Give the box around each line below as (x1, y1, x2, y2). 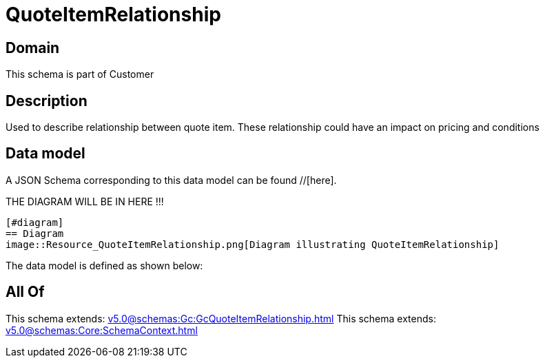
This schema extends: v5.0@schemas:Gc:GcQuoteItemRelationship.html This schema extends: (6, 312, 436, 324)
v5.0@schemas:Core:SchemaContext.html (6, 324, 198, 336)
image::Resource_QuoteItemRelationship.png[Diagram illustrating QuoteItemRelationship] (6, 238, 500, 250)
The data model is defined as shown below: (6, 259, 203, 271)
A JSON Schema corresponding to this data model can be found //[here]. (6, 174, 337, 186)
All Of (6, 283, 45, 301)
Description (6, 92, 88, 110)
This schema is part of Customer (6, 68, 154, 81)
